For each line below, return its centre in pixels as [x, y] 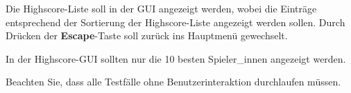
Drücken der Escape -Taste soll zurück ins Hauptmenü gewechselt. [147, 35]
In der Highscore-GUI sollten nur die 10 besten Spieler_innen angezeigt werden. [176, 58]
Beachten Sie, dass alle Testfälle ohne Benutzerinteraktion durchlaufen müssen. [173, 82]
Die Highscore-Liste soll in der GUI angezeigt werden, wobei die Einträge [161, 8]
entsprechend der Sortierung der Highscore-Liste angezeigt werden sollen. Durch [175, 22]
